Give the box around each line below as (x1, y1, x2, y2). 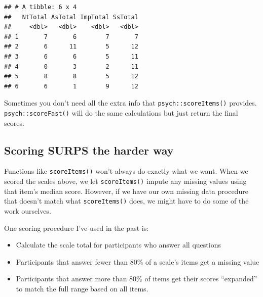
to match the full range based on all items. (16, 283, 148, 293)
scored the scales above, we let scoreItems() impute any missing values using (4, 176, 247, 186)
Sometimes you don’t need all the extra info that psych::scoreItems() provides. (4, 97, 257, 108)
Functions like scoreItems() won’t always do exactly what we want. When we (4, 166, 248, 176)
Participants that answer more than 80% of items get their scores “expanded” (16, 273, 257, 284)
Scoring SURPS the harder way (4, 142, 174, 158)
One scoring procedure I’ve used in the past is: (4, 222, 149, 233)
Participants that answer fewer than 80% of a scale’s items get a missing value (16, 256, 259, 267)
